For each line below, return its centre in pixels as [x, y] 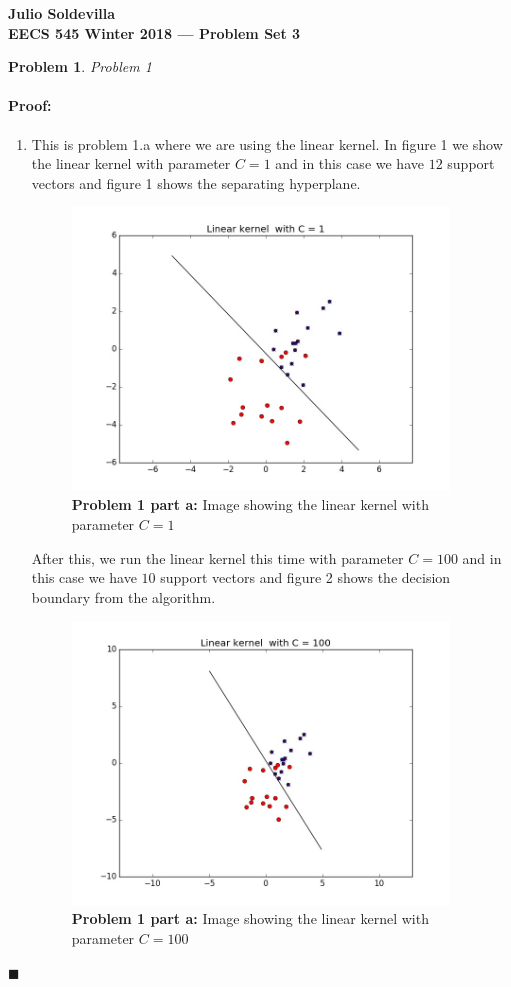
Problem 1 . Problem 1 [80, 66]
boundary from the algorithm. [123, 596]
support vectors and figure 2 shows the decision [305, 577]
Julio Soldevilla [62, 13]
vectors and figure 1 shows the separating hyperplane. [196, 182]
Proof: [30, 105]
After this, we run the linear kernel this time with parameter [217, 557]
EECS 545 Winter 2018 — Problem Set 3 [154, 32]
